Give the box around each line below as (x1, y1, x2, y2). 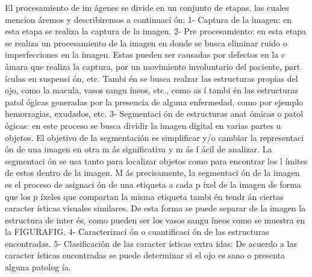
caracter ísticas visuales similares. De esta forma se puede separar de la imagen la (5, 202, 306, 214)
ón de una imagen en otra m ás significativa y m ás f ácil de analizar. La (5, 143, 272, 155)
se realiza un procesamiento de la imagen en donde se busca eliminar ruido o (5, 36, 287, 49)
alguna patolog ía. (5, 261, 71, 273)
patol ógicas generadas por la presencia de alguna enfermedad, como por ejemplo (5, 95, 304, 108)
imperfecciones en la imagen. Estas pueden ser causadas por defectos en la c (5, 48, 285, 61)
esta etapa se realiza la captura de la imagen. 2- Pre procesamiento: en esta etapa (5, 25, 306, 37)
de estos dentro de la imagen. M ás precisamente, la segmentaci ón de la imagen (5, 166, 300, 179)
